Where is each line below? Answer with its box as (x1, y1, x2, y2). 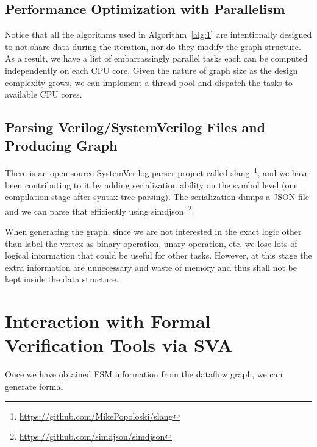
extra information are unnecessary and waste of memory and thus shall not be (5, 260, 297, 273)
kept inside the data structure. (5, 273, 119, 285)
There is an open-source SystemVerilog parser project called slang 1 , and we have (5, 165, 309, 179)
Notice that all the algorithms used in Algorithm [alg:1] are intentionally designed (5, 28, 312, 41)
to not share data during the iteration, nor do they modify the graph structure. (5, 40, 301, 52)
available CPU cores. (5, 88, 82, 101)
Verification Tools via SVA (5, 332, 233, 357)
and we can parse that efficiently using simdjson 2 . (5, 202, 194, 217)
